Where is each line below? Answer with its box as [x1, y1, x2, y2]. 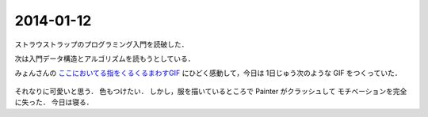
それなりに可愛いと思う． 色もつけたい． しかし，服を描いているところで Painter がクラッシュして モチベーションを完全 [14, 86, 407, 96]
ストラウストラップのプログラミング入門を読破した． [14, 40, 189, 49]
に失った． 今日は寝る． [14, 97, 94, 107]
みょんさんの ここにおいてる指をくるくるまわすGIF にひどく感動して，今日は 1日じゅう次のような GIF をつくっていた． [14, 68, 402, 78]
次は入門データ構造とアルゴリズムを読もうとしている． [14, 54, 195, 63]
